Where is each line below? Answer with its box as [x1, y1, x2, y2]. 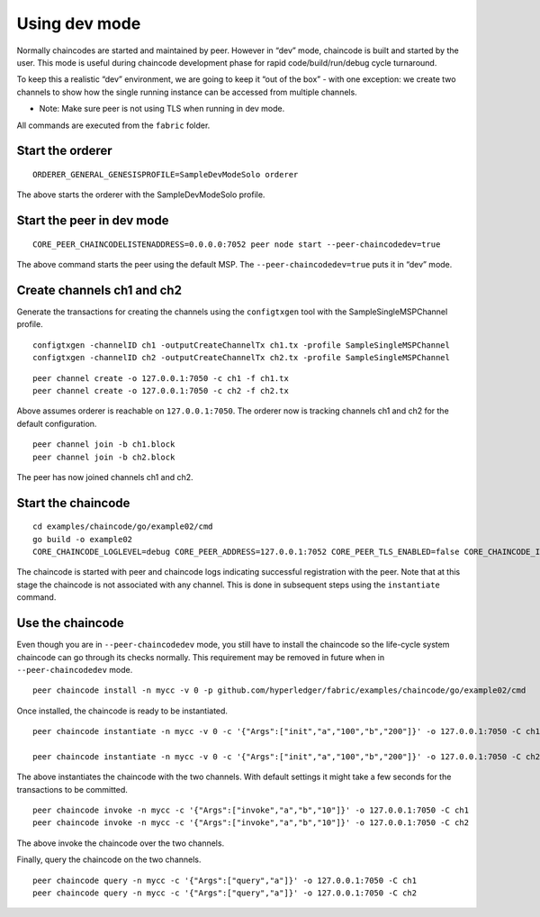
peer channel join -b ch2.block [32, 451, 175, 462]
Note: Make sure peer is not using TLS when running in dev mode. [39, 104, 285, 114]
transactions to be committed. [16, 784, 128, 794]
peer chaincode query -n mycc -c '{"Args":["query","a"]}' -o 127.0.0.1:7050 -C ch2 [32, 888, 418, 898]
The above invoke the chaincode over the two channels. [16, 838, 225, 849]
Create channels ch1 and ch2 [16, 282, 182, 297]
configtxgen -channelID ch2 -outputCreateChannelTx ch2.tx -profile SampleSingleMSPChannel [32, 352, 450, 363]
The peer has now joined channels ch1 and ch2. [16, 471, 193, 482]
